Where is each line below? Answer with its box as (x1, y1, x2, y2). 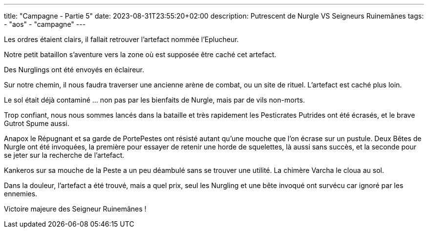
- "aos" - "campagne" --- (4, 20, 86, 28)
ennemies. (4, 190, 38, 198)
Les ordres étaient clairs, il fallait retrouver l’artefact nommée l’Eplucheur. (4, 35, 239, 43)
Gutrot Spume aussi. (4, 119, 69, 127)
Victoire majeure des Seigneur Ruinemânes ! (4, 205, 147, 213)
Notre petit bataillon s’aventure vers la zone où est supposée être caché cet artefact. (4, 50, 277, 59)
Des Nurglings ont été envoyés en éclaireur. (4, 65, 145, 74)
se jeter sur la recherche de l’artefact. (4, 151, 125, 159)
